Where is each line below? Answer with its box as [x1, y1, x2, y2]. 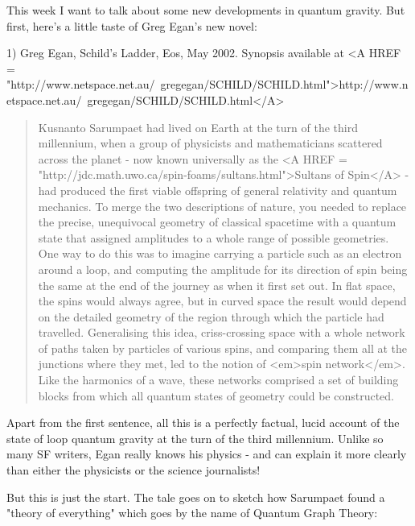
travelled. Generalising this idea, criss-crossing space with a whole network [38, 324, 405, 341]
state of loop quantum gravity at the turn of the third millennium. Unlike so [6, 429, 384, 446]
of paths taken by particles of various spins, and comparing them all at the [38, 339, 408, 356]
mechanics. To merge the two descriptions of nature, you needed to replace [38, 197, 407, 214]
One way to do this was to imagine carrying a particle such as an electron [38, 245, 402, 262]
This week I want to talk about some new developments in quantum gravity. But [6, 2, 405, 18]
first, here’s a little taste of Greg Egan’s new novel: [6, 17, 257, 34]
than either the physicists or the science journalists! [6, 462, 261, 478]
